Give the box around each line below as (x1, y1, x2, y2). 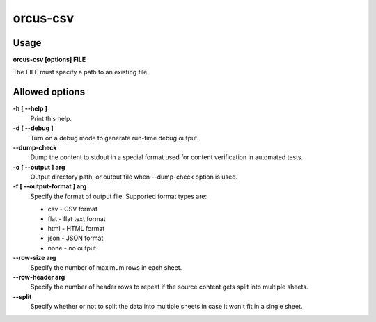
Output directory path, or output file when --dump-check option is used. (30, 172, 238, 181)
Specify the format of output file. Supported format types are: (30, 192, 207, 200)
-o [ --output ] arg (13, 163, 65, 171)
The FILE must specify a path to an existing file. (13, 68, 149, 77)
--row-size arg (13, 254, 56, 262)
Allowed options (13, 86, 86, 98)
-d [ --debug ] (13, 124, 54, 132)
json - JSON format (47, 234, 104, 243)
